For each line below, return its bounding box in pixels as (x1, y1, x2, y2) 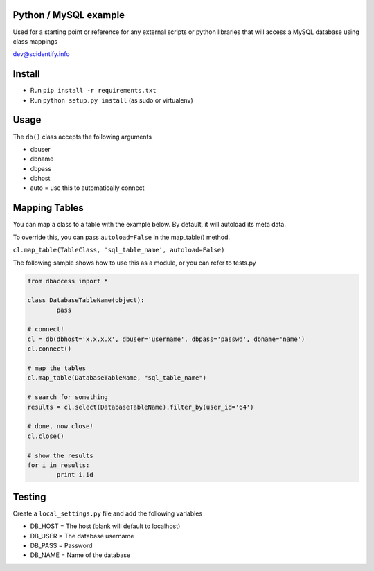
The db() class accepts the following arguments (12, 132, 152, 141)
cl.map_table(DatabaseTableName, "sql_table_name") (27, 374, 207, 382)
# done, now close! (27, 423, 93, 430)
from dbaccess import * (27, 277, 109, 285)
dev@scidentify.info (12, 50, 70, 58)
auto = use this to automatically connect (30, 184, 145, 192)
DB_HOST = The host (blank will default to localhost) (30, 522, 181, 530)
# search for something (27, 394, 109, 401)
